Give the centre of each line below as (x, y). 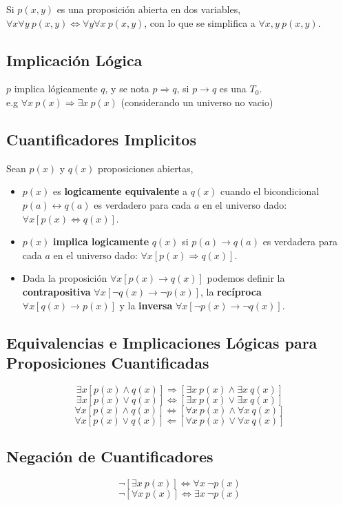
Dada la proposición (65, 278)
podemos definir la (246, 278)
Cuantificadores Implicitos (101, 139)
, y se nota (127, 89)
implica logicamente (101, 241)
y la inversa (146, 305)
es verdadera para (300, 241)
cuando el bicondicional (270, 191)
